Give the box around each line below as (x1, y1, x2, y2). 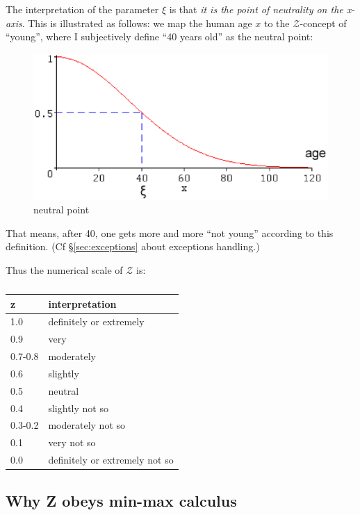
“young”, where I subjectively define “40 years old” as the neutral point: (6, 29, 313, 44)
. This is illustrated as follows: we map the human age (22, 15, 252, 30)
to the (263, 15, 290, 30)
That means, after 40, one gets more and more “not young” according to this (6, 225, 334, 240)
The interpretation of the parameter (6, 2, 159, 16)
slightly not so (48, 400, 108, 415)
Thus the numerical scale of (6, 262, 123, 277)
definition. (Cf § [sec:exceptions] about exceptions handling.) (6, 239, 260, 254)
